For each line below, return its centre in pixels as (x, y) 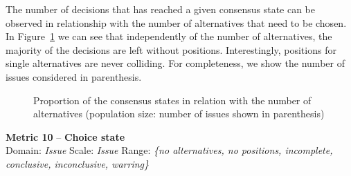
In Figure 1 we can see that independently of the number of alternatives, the (169, 36)
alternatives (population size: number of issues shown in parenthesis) (179, 114)
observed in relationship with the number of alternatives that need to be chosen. (176, 22)
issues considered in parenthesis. (74, 76)
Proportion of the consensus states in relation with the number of (172, 100)
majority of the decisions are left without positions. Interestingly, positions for (171, 49)
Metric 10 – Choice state (65, 136)
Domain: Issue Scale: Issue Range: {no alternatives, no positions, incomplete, (169, 150)
